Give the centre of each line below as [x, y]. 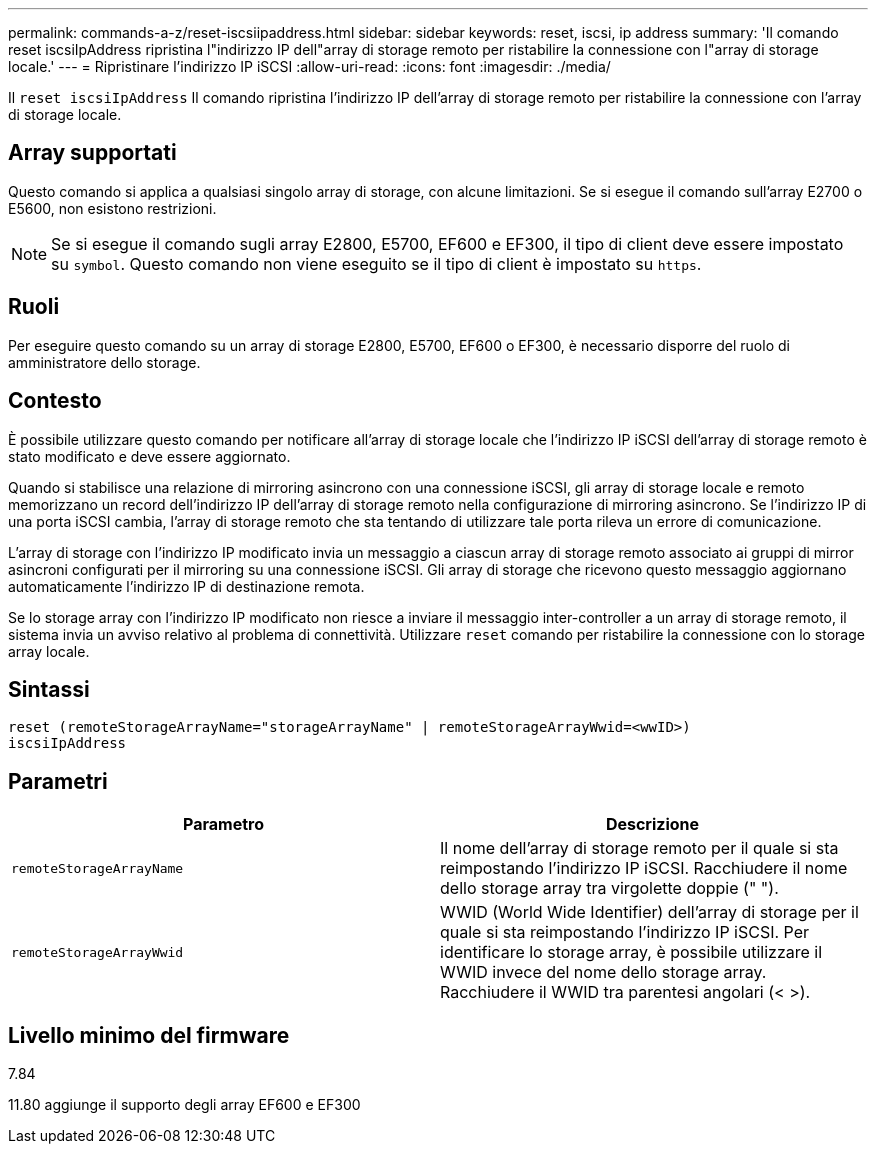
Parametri [58, 781]
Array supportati [92, 153]
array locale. [49, 651]
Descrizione [652, 824]
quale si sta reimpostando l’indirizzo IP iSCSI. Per [625, 932]
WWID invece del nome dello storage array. [603, 972]
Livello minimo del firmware [149, 1035]
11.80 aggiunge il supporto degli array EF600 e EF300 [184, 1105]
